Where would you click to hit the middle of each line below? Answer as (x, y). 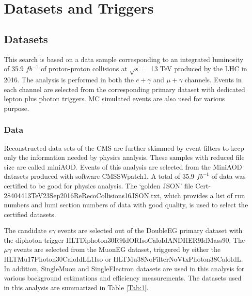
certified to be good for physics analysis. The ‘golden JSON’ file (99, 185)
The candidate (25, 230)
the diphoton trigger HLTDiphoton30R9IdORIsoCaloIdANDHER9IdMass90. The (125, 240)
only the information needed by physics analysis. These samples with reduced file (124, 157)
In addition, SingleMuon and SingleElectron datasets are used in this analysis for (124, 268)
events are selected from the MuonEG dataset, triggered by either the (117, 249)
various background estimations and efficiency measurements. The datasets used (123, 278)
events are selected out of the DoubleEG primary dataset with (150, 230)
